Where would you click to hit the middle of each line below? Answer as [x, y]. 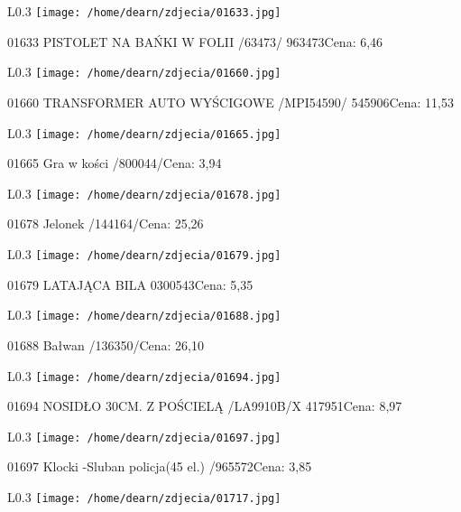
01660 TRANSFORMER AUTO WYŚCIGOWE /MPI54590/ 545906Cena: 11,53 [230, 102]
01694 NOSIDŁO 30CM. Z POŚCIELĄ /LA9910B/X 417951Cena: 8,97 [205, 406]
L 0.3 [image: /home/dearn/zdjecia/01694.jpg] [144, 375]
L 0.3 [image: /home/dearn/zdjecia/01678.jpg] [144, 193]
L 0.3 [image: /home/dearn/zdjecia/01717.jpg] [144, 497]
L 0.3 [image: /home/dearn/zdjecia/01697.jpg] [144, 436]
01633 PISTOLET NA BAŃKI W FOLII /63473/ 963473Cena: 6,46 [195, 41]
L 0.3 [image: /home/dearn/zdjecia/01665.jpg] [144, 132]
